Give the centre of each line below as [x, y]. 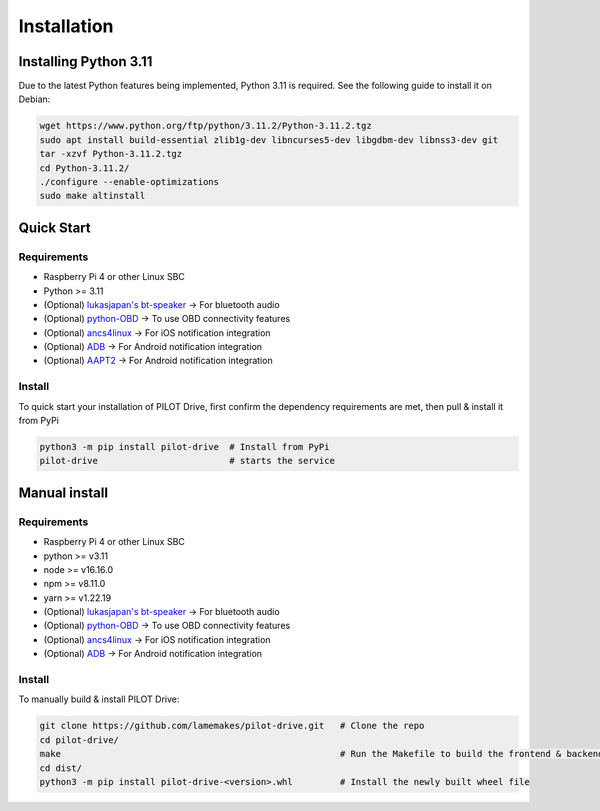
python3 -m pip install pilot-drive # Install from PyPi [184, 446]
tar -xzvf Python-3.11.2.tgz [111, 154]
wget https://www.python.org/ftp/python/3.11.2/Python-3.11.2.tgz [205, 126]
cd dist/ [61, 768]
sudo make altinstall [92, 196]
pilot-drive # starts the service [187, 461]
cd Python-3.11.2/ [84, 168]
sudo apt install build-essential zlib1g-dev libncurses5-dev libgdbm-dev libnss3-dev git [269, 139]
